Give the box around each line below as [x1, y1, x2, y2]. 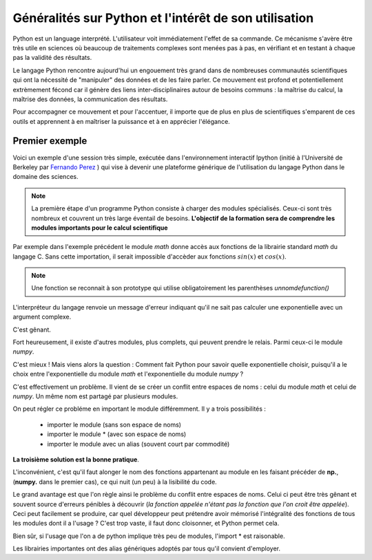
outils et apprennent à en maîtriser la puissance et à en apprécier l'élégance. [12, 117, 230, 125]
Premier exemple [12, 135, 87, 147]
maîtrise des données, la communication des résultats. [12, 95, 168, 103]
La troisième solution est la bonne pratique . [12, 455, 139, 464]
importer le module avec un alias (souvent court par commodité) [47, 440, 230, 448]
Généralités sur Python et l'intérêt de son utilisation [12, 10, 314, 25]
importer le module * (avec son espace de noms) [47, 430, 187, 438]
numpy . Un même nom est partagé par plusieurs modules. [12, 392, 178, 400]
